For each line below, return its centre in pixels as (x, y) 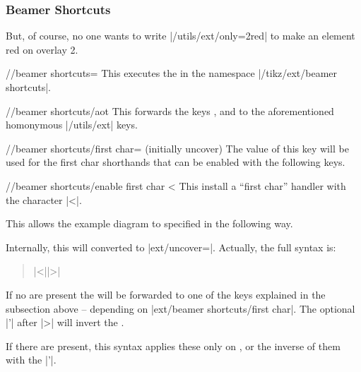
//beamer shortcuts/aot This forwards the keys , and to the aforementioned (170, 110)
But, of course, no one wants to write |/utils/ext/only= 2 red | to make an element (180, 36)
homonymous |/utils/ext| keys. (72, 125)
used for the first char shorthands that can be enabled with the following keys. (176, 162)
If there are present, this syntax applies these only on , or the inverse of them (173, 346)
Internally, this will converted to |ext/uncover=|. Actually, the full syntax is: (171, 247)
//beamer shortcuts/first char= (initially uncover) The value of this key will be (177, 148)
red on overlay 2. (42, 49)
